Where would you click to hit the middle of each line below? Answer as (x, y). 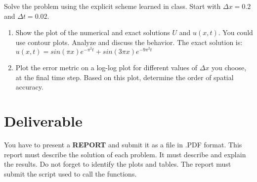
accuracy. (29, 87)
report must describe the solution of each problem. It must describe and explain (125, 154)
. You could (236, 32)
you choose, (229, 67)
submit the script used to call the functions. (70, 173)
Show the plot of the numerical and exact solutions (93, 32)
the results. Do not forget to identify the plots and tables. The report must (118, 164)
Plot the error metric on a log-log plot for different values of (107, 67)
